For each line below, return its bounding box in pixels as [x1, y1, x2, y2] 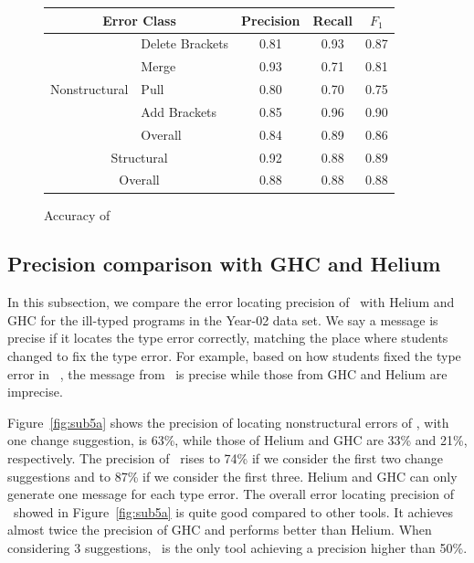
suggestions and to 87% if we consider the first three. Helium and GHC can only [7, 466, 458, 485]
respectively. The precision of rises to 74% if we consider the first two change [7, 449, 443, 468]
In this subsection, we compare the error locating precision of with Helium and [7, 292, 455, 312]
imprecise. [7, 382, 63, 401]
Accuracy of [44, 205, 111, 224]
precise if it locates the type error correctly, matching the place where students [7, 328, 448, 347]
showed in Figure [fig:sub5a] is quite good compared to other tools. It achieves [13, 502, 453, 521]
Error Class [102, 10, 176, 29]
